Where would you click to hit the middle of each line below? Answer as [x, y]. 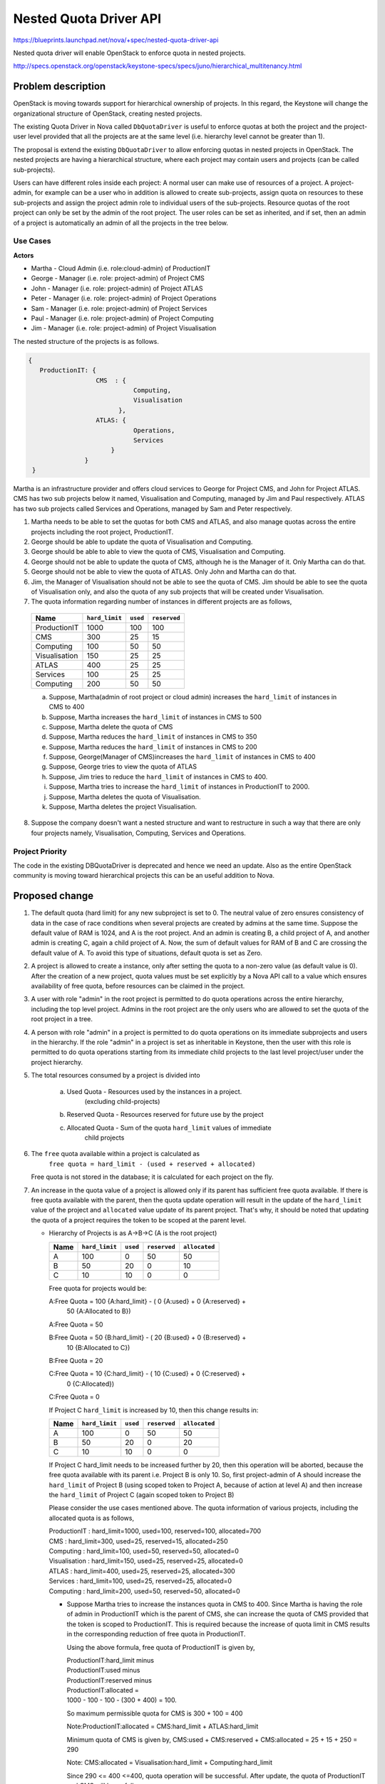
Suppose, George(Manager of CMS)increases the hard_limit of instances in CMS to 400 [182, 757]
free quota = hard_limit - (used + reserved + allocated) [152, 1164]
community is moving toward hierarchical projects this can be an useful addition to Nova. [144, 876]
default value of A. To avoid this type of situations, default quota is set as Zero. [147, 953]
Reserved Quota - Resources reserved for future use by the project [165, 1115]
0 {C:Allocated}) [91, 1384]
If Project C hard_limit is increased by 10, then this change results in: [154, 1410]
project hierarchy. [57, 1062]
